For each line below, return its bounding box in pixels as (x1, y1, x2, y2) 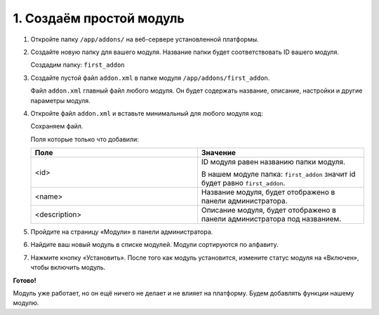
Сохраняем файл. (30, 122, 84, 130)
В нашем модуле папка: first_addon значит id (201, 169, 356, 179)
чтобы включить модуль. (30, 263, 106, 272)
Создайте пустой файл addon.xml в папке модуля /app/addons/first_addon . (30, 74, 270, 82)
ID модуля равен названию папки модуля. (201, 157, 346, 167)
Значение (201, 148, 237, 158)
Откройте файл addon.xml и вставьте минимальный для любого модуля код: (30, 109, 263, 117)
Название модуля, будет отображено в (201, 187, 335, 197)
